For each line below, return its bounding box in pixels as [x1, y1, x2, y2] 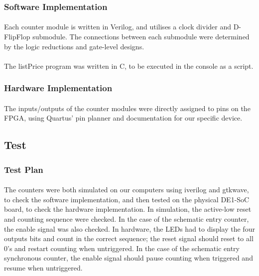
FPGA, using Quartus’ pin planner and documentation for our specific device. [4, 113, 243, 123]
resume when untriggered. [4, 263, 83, 273]
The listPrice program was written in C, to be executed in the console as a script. [4, 60, 254, 71]
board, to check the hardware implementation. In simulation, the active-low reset [4, 204, 252, 214]
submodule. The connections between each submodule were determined [32, 31, 250, 42]
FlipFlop [4, 31, 30, 42]
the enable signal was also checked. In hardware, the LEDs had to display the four [4, 223, 255, 234]
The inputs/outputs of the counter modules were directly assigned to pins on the [4, 103, 251, 113]
